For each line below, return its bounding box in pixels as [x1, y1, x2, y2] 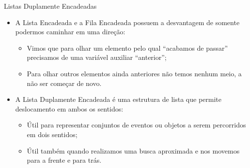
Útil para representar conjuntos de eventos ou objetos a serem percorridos [27, 120, 246, 130]
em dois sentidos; [27, 129, 78, 139]
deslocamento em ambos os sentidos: [15, 103, 124, 113]
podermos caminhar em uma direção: [15, 27, 125, 37]
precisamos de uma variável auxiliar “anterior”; [27, 52, 167, 62]
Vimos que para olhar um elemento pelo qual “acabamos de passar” [27, 42, 228, 53]
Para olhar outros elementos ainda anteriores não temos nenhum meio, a [27, 68, 242, 78]
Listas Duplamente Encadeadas [4, 1, 97, 11]
